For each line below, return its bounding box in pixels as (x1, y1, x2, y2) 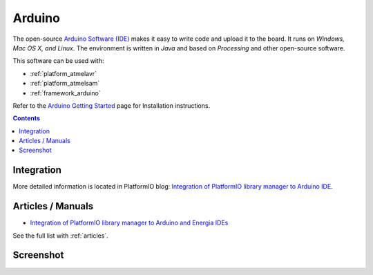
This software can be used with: (12, 57, 104, 65)
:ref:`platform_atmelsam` (30, 79, 100, 88)
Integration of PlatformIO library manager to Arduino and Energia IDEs (30, 218, 229, 227)
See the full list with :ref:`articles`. (12, 231, 108, 240)
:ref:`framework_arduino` (30, 88, 101, 97)
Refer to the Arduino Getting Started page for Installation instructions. (12, 101, 211, 110)
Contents (12, 114, 41, 122)
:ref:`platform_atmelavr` (30, 69, 97, 77)
